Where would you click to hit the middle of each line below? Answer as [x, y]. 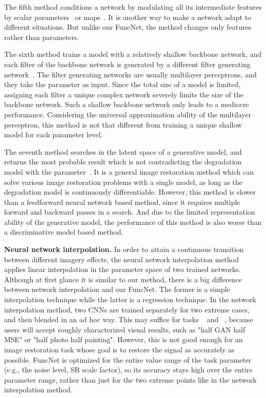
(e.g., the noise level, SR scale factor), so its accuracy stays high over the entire [128, 370]
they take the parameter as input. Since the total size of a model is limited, [122, 84]
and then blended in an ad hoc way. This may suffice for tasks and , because [129, 319]
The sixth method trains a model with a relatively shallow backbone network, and [133, 54]
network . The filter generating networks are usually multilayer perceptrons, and [130, 74]
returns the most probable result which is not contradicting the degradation [123, 162]
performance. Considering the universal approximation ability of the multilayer [128, 114]
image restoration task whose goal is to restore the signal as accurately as [119, 349]
